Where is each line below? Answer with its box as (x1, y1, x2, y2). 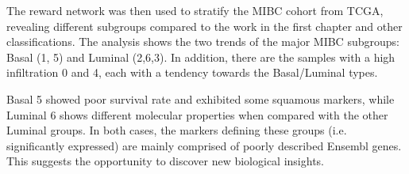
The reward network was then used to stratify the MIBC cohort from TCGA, (6, 2, 384, 18)
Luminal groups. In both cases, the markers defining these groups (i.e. (6, 122, 347, 138)
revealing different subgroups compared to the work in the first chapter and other (6, 17, 403, 34)
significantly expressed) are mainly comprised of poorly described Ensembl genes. (6, 137, 402, 153)
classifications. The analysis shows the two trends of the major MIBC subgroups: (6, 33, 399, 50)
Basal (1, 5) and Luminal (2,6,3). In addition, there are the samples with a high (6, 48, 395, 65)
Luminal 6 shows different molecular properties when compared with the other (6, 106, 388, 123)
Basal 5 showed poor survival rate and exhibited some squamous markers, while (6, 90, 395, 107)
